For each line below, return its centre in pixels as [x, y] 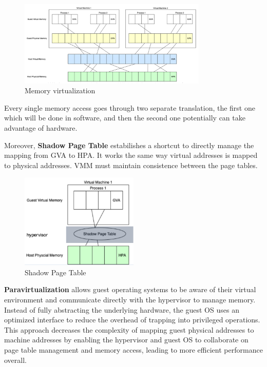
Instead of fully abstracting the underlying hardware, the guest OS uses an [122, 309]
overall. [15, 360]
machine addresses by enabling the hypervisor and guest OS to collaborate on [126, 340]
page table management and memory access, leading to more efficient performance [133, 349]
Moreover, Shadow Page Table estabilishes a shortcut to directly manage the [129, 145]
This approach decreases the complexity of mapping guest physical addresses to [129, 329]
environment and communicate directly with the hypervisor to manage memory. [130, 299]
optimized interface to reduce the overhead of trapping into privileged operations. [132, 320]
